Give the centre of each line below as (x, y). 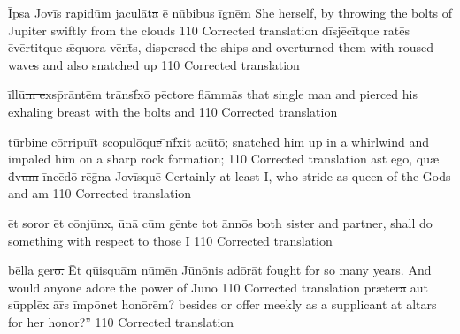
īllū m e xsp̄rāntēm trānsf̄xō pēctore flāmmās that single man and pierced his (213, 94)
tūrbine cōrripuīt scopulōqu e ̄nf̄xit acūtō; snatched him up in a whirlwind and (219, 141)
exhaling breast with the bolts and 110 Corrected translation (173, 111)
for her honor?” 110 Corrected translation (121, 321)
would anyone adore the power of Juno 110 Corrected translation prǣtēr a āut (218, 287)
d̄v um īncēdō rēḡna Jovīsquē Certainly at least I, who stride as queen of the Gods (230, 175)
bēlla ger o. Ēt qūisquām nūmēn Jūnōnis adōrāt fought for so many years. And (220, 270)
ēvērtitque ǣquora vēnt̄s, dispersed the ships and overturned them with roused (221, 47)
